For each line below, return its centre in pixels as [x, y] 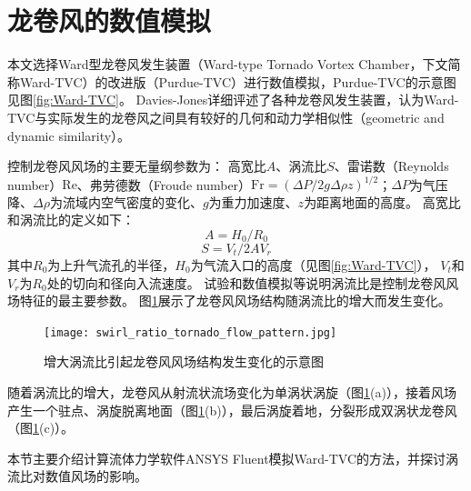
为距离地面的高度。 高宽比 [382, 201]
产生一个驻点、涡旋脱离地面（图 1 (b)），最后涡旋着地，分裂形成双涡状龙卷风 [232, 410]
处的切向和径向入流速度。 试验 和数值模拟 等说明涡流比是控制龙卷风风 [253, 282]
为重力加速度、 [253, 201]
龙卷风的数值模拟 [110, 20]
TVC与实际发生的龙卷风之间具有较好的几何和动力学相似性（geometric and [226, 117]
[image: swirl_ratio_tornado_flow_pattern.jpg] [190, 332]
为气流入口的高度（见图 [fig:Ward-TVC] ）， [313, 264]
